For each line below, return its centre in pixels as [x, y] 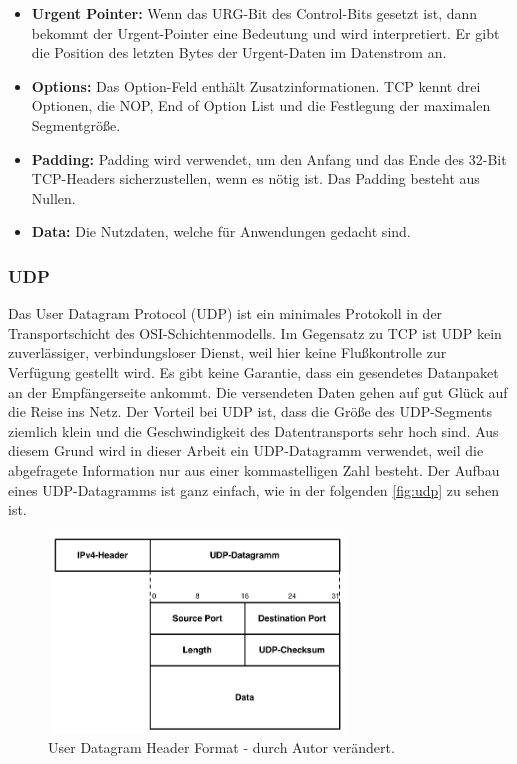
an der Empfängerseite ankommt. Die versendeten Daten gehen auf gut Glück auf [258, 391]
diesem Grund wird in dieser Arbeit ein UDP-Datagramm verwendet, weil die [246, 450]
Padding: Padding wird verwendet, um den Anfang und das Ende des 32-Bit [269, 158]
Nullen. [53, 197]
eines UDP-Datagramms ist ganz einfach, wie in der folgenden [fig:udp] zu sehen [253, 489]
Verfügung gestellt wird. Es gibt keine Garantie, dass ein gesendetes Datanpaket [253, 371]
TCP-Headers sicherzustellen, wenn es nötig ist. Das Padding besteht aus [255, 178]
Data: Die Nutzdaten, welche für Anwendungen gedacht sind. [221, 231]
